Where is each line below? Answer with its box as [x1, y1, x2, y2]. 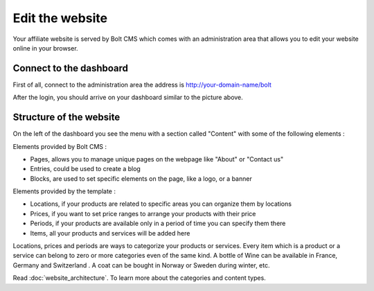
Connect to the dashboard [12, 62, 128, 74]
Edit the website [12, 10, 107, 26]
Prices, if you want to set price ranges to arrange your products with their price [30, 209, 256, 218]
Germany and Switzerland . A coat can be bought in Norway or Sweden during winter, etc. [12, 261, 270, 270]
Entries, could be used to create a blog [30, 165, 141, 173]
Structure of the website [12, 112, 121, 123]
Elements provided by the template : [12, 187, 116, 195]
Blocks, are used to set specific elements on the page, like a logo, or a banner [30, 174, 252, 183]
